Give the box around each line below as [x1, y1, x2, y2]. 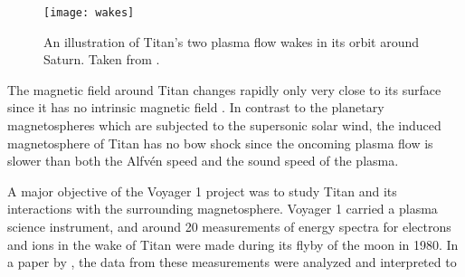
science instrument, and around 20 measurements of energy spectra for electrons [7, 217, 451, 235]
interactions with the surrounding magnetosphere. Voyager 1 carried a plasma [7, 199, 438, 218]
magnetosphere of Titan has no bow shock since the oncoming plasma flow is [7, 133, 433, 152]
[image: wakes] [43, 6, 135, 19]
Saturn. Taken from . [43, 50, 160, 69]
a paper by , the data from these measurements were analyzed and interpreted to [7, 253, 457, 272]
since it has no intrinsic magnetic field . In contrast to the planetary [7, 98, 384, 117]
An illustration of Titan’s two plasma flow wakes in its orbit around [43, 32, 420, 51]
